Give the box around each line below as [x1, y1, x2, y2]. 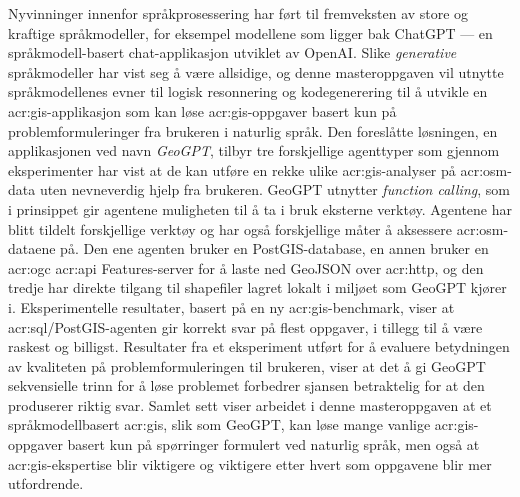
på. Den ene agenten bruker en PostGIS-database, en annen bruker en [60, 238, 489, 259]
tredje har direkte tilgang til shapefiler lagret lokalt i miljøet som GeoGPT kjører [8, 277, 507, 298]
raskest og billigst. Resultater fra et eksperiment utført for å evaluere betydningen [8, 336, 510, 357]
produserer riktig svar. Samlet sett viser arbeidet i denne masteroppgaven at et [8, 394, 492, 415]
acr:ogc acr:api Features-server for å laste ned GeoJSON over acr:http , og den [8, 257, 484, 278]
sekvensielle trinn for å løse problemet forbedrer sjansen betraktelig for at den [8, 375, 485, 396]
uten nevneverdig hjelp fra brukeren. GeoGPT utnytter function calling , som [39, 179, 510, 200]
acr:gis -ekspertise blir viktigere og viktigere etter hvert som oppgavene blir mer [8, 453, 492, 474]
